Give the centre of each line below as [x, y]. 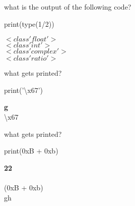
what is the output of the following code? [68, 7]
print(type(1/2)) [29, 23]
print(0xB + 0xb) [31, 151]
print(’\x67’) [24, 90]
